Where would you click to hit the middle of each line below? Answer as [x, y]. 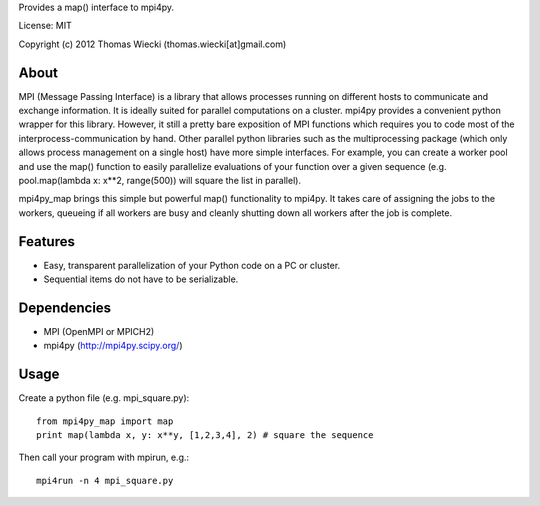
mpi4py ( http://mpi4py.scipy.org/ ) [113, 346]
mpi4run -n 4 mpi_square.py [105, 480]
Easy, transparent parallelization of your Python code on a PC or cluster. [192, 265]
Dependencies [65, 307]
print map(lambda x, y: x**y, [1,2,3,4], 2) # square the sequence [205, 435]
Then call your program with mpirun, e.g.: [104, 457]
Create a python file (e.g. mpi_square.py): [104, 398]
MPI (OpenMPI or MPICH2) [99, 332]
